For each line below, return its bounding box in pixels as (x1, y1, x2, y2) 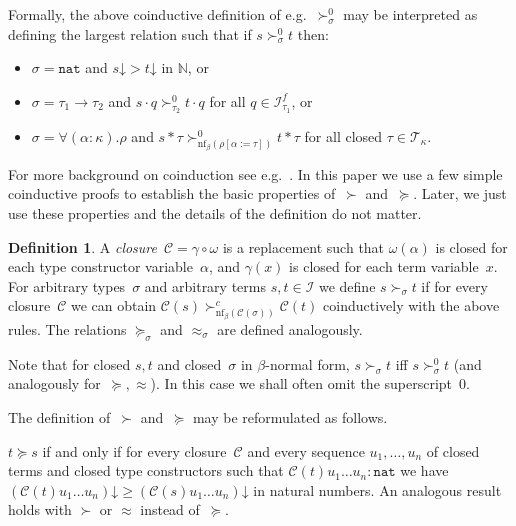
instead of (140, 499, 200, 520)
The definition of (8, 407, 111, 427)
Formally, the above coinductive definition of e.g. (8, 4, 307, 24)
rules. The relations (8, 319, 127, 340)
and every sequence (247, 440, 365, 461)
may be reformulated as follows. (192, 407, 388, 427)
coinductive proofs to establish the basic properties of (8, 183, 336, 204)
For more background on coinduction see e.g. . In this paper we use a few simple (8, 163, 503, 184)
